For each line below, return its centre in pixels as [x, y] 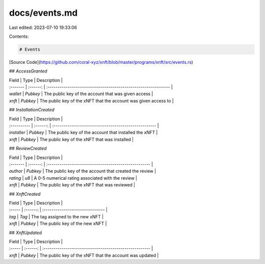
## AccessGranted [28, 71]
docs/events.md [43, 13]
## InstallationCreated [32, 110]
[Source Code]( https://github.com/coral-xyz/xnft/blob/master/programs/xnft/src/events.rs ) [101, 62]
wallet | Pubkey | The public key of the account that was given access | [81, 94]
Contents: [19, 36]
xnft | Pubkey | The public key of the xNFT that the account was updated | [84, 255]
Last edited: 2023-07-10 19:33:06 [43, 27]
